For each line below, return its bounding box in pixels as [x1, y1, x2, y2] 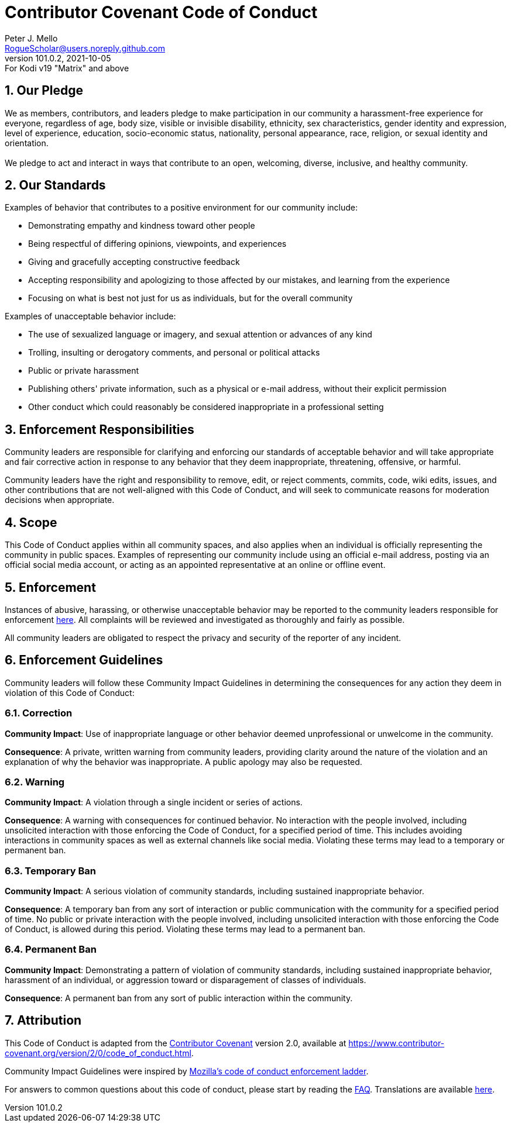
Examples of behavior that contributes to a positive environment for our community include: [5, 202, 358, 213]
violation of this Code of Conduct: [5, 687, 135, 698]
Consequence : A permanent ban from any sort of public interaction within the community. [5, 992, 353, 1003]
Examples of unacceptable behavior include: [5, 311, 176, 322]
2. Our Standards [5, 178, 106, 193]
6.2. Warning [5, 776, 65, 788]
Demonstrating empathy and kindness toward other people [28, 220, 255, 231]
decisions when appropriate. [5, 495, 115, 505]
